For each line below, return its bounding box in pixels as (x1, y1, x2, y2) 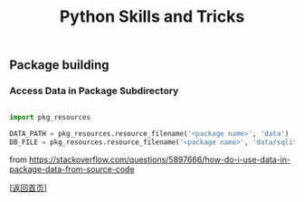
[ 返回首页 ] (9, 183, 48, 194)
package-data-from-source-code (9, 164, 135, 175)
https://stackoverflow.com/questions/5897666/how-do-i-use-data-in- (28, 154, 291, 165)
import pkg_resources (9, 113, 91, 122)
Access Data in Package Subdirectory (9, 84, 179, 97)
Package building (9, 57, 109, 73)
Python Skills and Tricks (59, 6, 245, 27)
